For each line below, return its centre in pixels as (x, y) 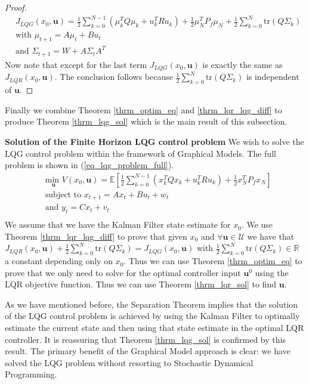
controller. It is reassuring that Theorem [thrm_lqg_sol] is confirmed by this (145, 339)
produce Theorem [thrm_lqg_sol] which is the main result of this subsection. (146, 121)
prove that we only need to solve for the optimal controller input (123, 272)
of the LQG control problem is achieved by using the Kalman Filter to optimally (152, 316)
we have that (271, 236)
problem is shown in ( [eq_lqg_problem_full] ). (89, 165)
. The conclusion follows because (114, 77)
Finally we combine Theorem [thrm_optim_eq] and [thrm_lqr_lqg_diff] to (143, 109)
